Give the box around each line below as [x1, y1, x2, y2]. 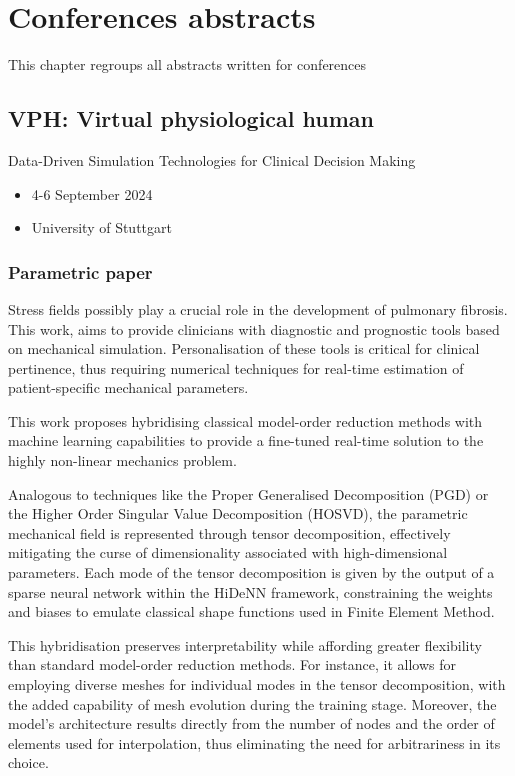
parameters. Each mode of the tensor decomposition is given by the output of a [8, 562, 495, 583]
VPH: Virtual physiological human [8, 103, 375, 134]
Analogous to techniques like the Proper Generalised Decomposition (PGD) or [8, 483, 489, 504]
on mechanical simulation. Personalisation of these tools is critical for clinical [8, 338, 480, 359]
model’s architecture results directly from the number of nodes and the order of [8, 713, 495, 734]
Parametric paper [8, 259, 153, 284]
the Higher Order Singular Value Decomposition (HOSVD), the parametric [8, 503, 468, 524]
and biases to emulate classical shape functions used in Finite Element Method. [8, 601, 495, 622]
